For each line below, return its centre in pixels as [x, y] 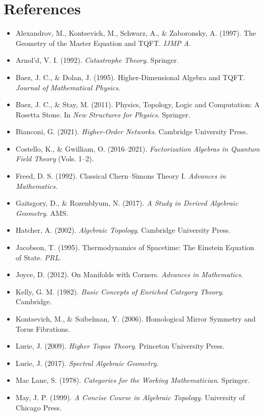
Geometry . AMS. [42, 213]
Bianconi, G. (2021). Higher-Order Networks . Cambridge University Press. [132, 131]
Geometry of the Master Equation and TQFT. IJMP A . [103, 43]
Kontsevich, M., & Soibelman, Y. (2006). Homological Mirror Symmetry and [136, 319]
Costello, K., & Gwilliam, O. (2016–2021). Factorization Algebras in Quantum [138, 148]
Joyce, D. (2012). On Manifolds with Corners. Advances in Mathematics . [129, 274]
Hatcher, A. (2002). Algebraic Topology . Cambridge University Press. [123, 230]
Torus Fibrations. [43, 328]
